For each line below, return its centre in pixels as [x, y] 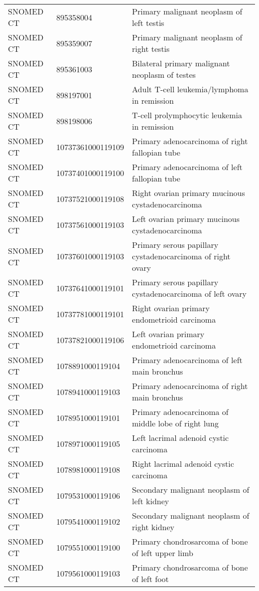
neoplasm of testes [164, 75]
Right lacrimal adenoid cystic [183, 464]
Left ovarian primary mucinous [186, 219]
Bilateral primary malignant [181, 63]
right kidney [153, 527]
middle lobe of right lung [175, 423]
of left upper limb [163, 553]
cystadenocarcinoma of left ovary [189, 294]
